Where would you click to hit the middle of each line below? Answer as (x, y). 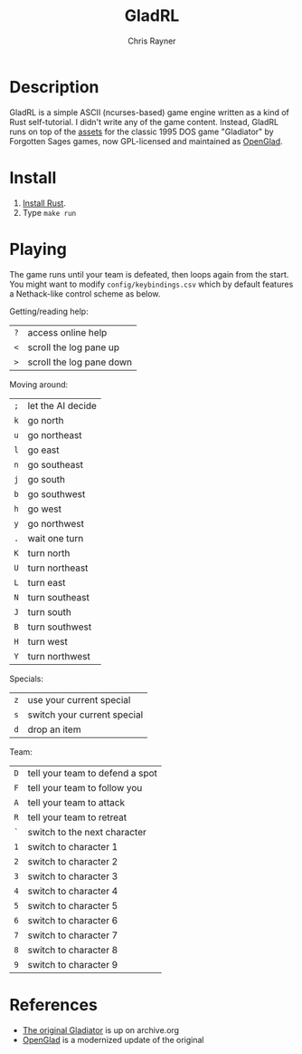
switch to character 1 (73, 846)
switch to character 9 (73, 964)
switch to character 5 (73, 905)
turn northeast (58, 568)
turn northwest (59, 656)
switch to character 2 (73, 861)
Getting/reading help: (49, 311)
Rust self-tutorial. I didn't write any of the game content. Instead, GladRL (144, 122)
